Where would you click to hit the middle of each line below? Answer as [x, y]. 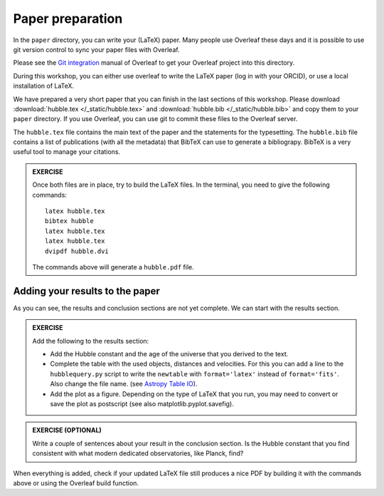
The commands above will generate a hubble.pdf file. [113, 267]
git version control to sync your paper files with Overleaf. [97, 49]
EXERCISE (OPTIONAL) [67, 430]
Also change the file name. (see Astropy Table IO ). [124, 384]
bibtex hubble [69, 221]
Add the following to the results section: [91, 341]
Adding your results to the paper [86, 291]
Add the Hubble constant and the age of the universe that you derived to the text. [169, 354]
